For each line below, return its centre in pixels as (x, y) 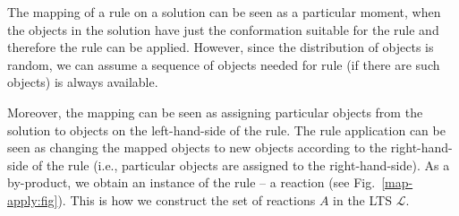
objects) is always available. (83, 82)
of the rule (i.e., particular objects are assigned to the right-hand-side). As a (241, 164)
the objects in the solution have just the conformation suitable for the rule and (223, 29)
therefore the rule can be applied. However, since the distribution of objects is (221, 47)
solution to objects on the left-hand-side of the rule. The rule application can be (226, 130)
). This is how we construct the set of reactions (187, 199)
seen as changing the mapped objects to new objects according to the (197, 147)
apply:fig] (33, 199)
